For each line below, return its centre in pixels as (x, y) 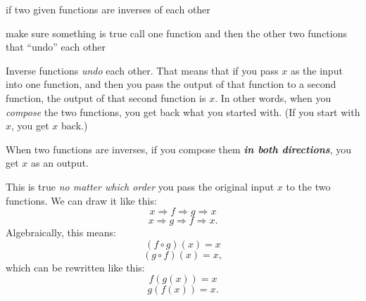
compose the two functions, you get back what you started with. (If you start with (183, 111)
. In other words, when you (273, 97)
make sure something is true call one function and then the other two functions (176, 33)
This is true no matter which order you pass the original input (140, 186)
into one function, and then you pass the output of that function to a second (171, 84)
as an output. (60, 163)
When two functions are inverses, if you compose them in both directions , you (178, 149)
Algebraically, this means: (61, 232)
